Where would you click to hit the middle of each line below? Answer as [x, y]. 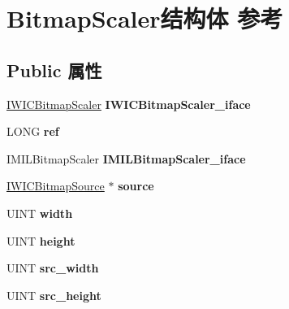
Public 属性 [54, 70]
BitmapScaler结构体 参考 [145, 18]
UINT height [41, 240]
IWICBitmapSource [56, 186]
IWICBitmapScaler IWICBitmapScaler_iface [129, 104]
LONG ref [33, 131]
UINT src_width [53, 268]
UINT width [40, 213]
